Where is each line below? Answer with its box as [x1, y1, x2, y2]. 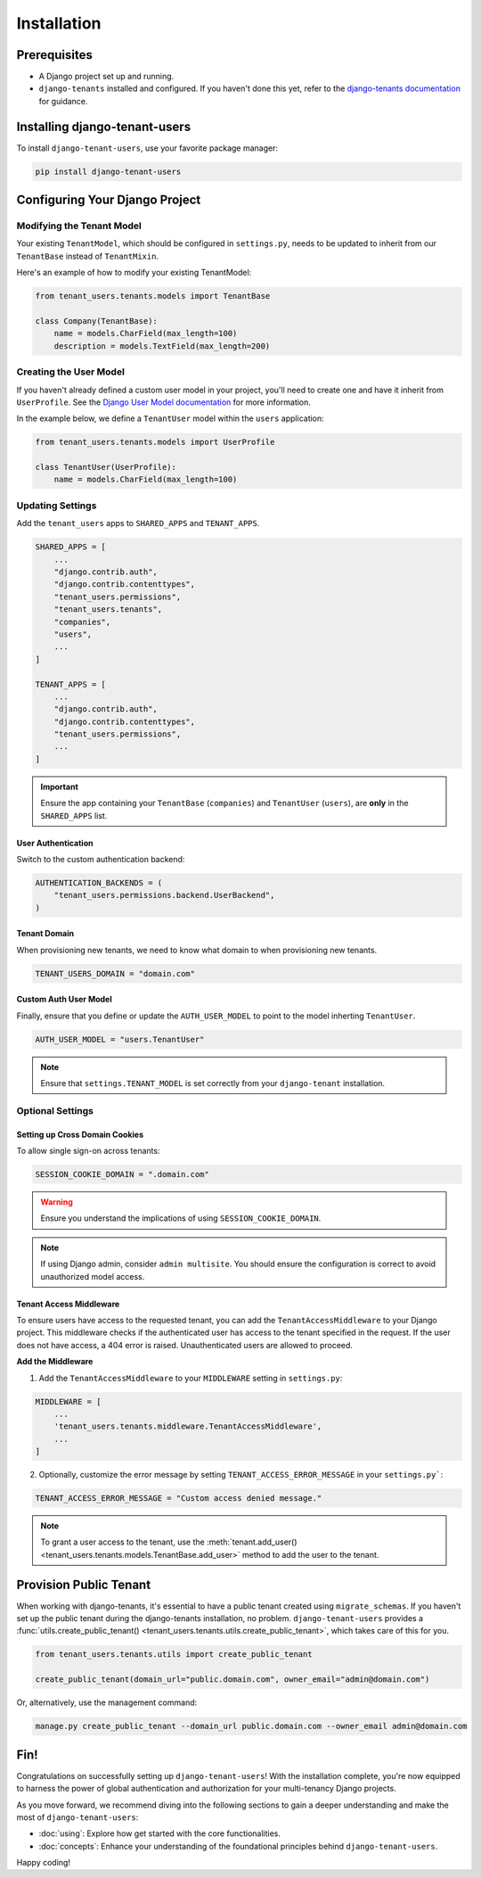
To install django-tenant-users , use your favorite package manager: [16, 143, 278, 153]
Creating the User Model [16, 366, 125, 378]
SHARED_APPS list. [40, 810, 108, 820]
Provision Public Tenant [16, 1577, 151, 1592]
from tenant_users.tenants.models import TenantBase [35, 291, 271, 301]
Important [40, 781, 79, 792]
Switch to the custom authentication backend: [16, 854, 185, 864]
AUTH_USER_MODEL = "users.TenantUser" [35, 1034, 205, 1044]
